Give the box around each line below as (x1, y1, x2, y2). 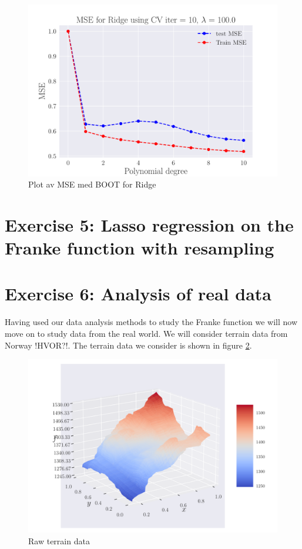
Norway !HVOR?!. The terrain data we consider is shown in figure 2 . (5, 339, 252, 351)
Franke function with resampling (5, 236, 274, 260)
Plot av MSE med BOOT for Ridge (28, 178, 156, 190)
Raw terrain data (28, 534, 90, 547)
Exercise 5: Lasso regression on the (5, 212, 294, 236)
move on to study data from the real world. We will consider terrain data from (5, 327, 288, 339)
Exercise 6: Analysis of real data (5, 282, 271, 306)
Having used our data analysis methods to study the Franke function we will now (5, 316, 298, 328)
